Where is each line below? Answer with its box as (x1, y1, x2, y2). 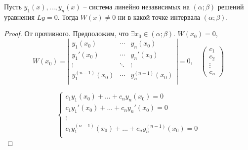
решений (217, 1, 244, 11)
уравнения (4, 11, 35, 22)
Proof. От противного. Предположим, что (4, 28, 129, 39)
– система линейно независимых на (83, 1, 190, 11)
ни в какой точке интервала (118, 11, 201, 22)
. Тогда (57, 11, 79, 22)
